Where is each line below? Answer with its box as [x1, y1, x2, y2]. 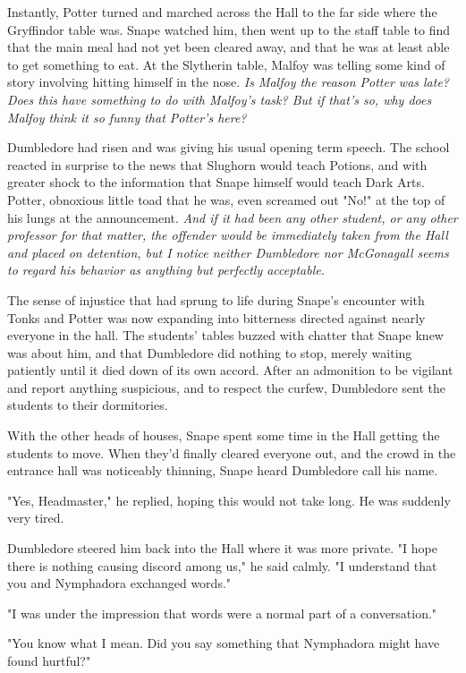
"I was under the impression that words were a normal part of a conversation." [7, 603, 437, 622]
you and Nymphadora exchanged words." [7, 574, 232, 592]
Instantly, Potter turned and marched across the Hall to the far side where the [7, 3, 437, 21]
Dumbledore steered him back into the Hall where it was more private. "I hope [7, 539, 437, 558]
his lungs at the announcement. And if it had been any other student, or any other [7, 208, 458, 226]
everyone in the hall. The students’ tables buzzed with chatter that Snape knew [7, 326, 444, 345]
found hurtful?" [7, 652, 91, 669]
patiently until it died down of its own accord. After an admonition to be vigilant [7, 361, 453, 379]
